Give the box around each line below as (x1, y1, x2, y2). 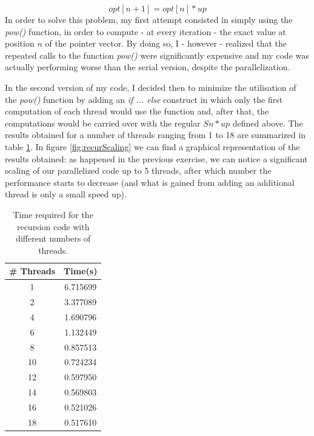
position (5, 37, 35, 50)
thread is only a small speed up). (5, 188, 127, 200)
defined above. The (232, 116, 303, 129)
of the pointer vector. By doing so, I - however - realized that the (45, 37, 287, 50)
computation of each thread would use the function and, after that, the (5, 105, 269, 117)
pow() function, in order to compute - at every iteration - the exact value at (5, 25, 286, 38)
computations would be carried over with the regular (5, 116, 201, 129)
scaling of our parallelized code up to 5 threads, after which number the (5, 164, 272, 177)
